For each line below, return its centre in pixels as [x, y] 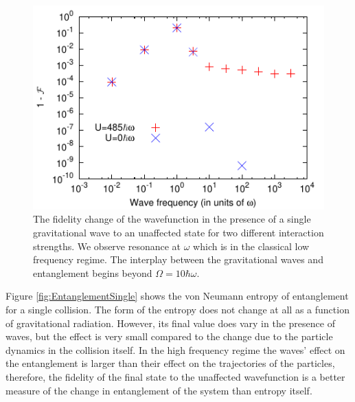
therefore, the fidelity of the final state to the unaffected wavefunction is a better [175, 376]
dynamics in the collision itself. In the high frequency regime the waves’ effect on [175, 349]
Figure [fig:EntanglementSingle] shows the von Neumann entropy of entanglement [177, 296]
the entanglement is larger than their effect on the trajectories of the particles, [170, 363]
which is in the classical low [251, 246]
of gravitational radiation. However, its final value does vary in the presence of [170, 323]
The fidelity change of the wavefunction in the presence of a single [172, 219]
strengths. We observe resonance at [107, 246]
